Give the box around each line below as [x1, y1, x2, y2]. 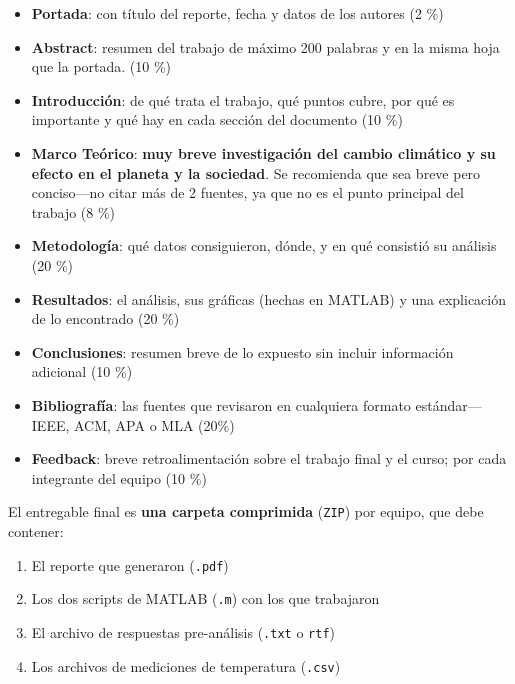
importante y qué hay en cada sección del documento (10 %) [31, 109, 403, 130]
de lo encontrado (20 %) [31, 308, 180, 329]
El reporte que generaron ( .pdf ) [31, 554, 229, 575]
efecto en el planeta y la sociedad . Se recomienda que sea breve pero [31, 162, 481, 183]
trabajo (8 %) [31, 201, 116, 222]
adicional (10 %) [31, 361, 133, 382]
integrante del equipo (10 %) [31, 467, 207, 488]
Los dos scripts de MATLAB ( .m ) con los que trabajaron [31, 588, 380, 609]
